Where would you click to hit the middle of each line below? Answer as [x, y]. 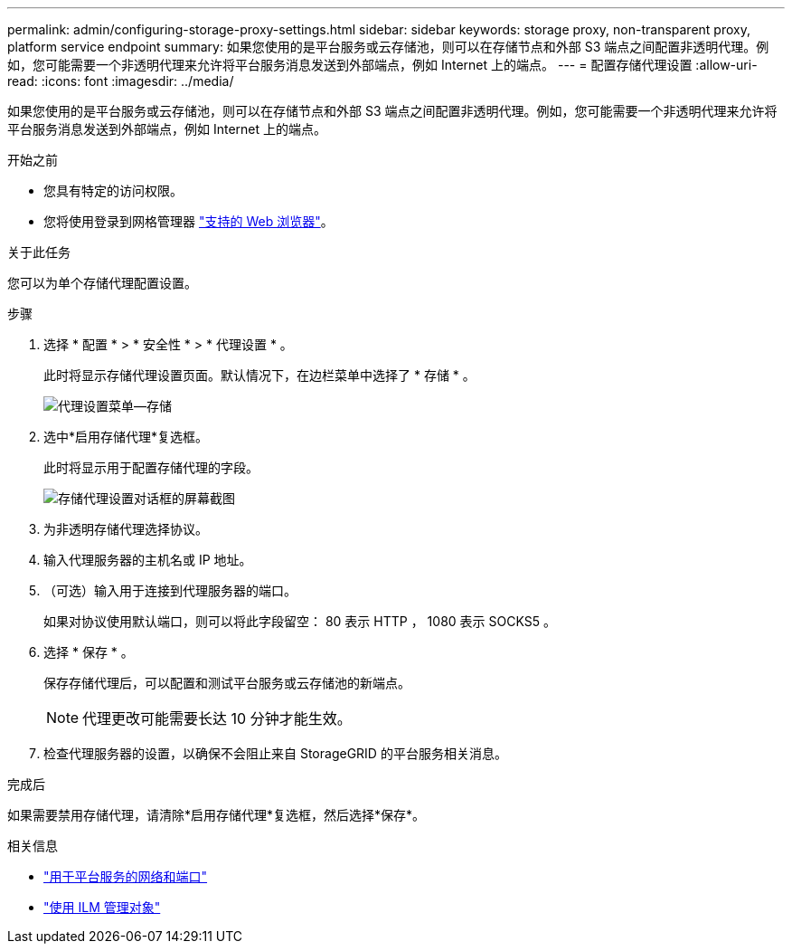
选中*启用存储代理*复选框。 [126, 437]
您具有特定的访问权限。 [113, 190]
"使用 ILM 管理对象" [102, 907]
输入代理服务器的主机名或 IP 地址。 [148, 560]
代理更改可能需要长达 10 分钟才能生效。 [217, 718]
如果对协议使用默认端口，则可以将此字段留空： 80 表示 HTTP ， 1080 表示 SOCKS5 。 [300, 621]
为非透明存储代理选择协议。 [126, 529]
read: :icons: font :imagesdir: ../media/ [121, 81]
